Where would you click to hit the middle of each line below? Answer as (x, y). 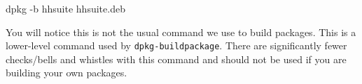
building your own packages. (67, 73)
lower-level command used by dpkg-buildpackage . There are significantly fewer (176, 45)
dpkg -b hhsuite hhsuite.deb (65, 8)
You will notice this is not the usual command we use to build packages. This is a (181, 32)
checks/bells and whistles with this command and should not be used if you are (176, 59)
